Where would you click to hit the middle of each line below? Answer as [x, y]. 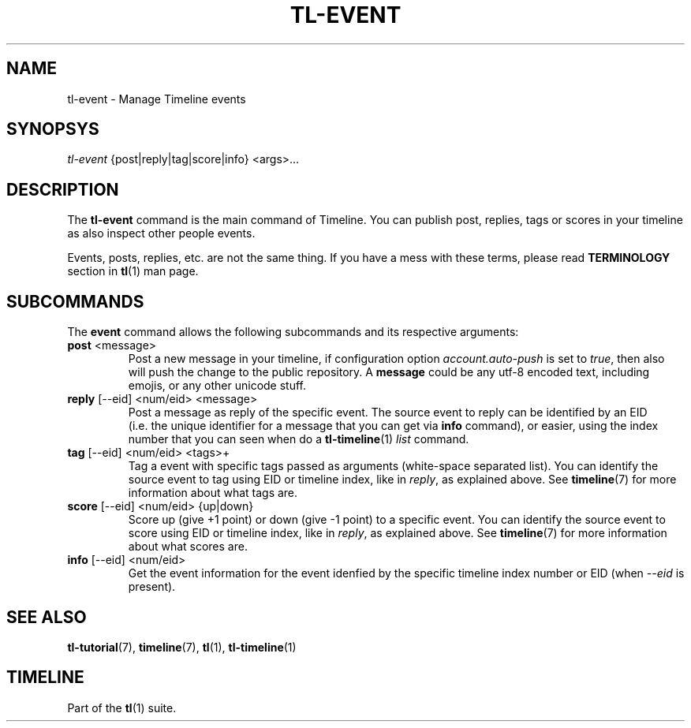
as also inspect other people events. [161, 233]
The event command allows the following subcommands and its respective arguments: [293, 332]
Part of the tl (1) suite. [122, 707]
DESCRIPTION [63, 189]
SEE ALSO [47, 617]
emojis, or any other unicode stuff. [217, 386]
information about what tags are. [213, 493]
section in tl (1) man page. [133, 271]
